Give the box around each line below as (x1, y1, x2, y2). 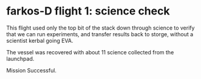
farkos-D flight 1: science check (6, 4, 170, 18)
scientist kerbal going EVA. (6, 37, 73, 44)
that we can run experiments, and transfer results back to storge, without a (6, 30, 194, 37)
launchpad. (6, 55, 35, 62)
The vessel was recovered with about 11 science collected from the (6, 48, 174, 55)
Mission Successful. (6, 66, 56, 74)
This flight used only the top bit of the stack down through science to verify (6, 24, 195, 31)
